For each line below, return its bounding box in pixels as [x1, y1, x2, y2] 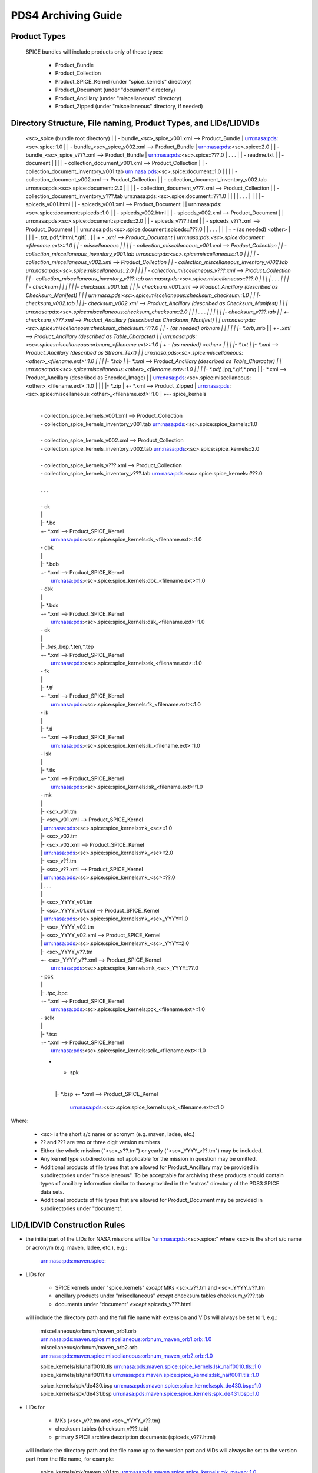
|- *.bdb [40, 560, 59, 568]
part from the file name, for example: [25, 1455, 115, 1462]
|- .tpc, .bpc [40, 989, 68, 996]
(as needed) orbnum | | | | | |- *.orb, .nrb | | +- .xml [170, 325, 291, 332]
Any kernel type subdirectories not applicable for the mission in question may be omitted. [40, 1155, 257, 1162]
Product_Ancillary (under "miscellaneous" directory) [55, 94, 182, 101]
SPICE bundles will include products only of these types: [25, 48, 163, 55]
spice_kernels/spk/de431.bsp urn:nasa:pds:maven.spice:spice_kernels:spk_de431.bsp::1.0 [40, 1391, 260, 1398]
